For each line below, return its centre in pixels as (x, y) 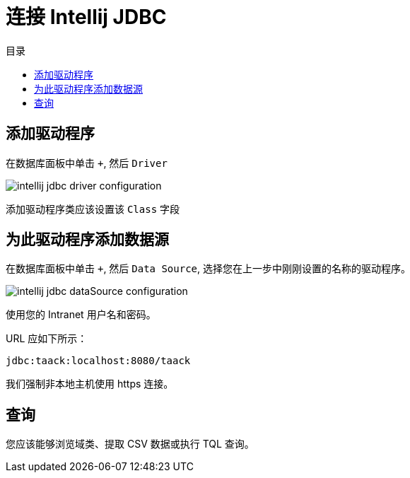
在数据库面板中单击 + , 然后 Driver (87, 163)
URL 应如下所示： (47, 339)
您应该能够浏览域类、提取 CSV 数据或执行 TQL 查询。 (130, 444)
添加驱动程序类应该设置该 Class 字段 (93, 209)
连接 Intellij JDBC (86, 17)
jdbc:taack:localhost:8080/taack (98, 361)
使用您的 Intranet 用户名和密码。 (81, 315)
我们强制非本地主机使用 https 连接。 (90, 384)
